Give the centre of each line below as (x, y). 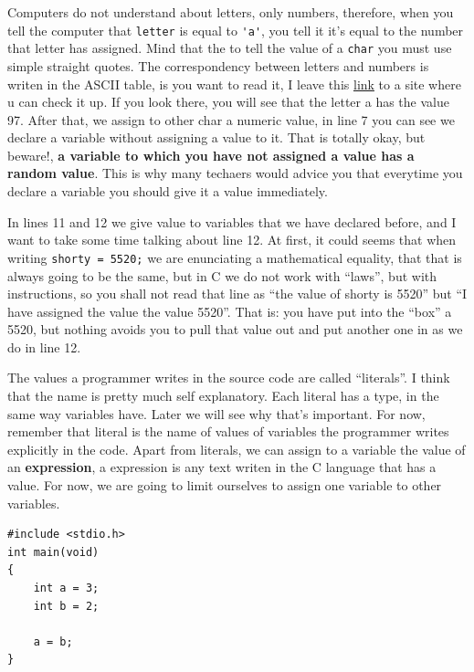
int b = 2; (66, 606)
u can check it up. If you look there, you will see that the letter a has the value (228, 102)
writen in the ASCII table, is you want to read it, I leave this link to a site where (234, 84)
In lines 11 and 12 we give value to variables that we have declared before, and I (232, 221)
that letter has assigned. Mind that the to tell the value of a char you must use (230, 48)
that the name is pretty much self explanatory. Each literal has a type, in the (223, 396)
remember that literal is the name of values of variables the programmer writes (228, 431)
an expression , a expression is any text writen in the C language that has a (222, 467)
